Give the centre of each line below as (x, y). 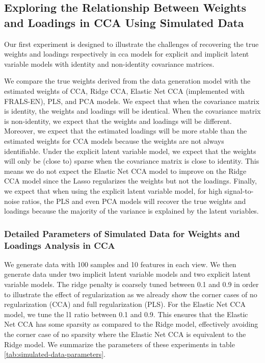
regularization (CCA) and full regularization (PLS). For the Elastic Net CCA (125, 304)
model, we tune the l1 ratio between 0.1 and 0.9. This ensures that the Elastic (126, 314)
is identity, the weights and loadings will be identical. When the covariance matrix (132, 111)
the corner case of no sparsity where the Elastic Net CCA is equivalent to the (125, 334)
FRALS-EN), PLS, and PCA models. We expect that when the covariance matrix (132, 101)
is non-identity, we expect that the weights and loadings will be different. (118, 121)
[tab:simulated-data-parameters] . (55, 354)
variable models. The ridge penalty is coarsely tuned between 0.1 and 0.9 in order (131, 284)
